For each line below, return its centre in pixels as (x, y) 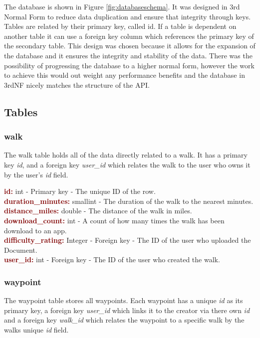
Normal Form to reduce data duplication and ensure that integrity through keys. (128, 16)
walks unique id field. (36, 329)
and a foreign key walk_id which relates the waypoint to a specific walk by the (124, 320)
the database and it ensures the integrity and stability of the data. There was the (128, 55)
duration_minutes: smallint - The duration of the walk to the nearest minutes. (129, 201)
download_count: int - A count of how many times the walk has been (114, 220)
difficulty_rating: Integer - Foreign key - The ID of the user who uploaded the (128, 240)
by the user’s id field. (36, 174)
